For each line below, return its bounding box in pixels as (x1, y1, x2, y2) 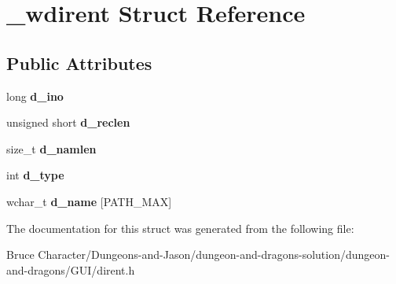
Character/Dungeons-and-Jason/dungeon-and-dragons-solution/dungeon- (38, 246, 390, 263)
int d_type (6, 167, 64, 183)
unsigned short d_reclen (6, 114, 130, 131)
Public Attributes (6, 50, 152, 75)
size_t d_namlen (6, 140, 97, 157)
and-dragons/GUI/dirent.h (6, 261, 135, 278)
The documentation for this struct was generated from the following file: (6, 219, 354, 236)
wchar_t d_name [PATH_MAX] (6, 193, 172, 209)
